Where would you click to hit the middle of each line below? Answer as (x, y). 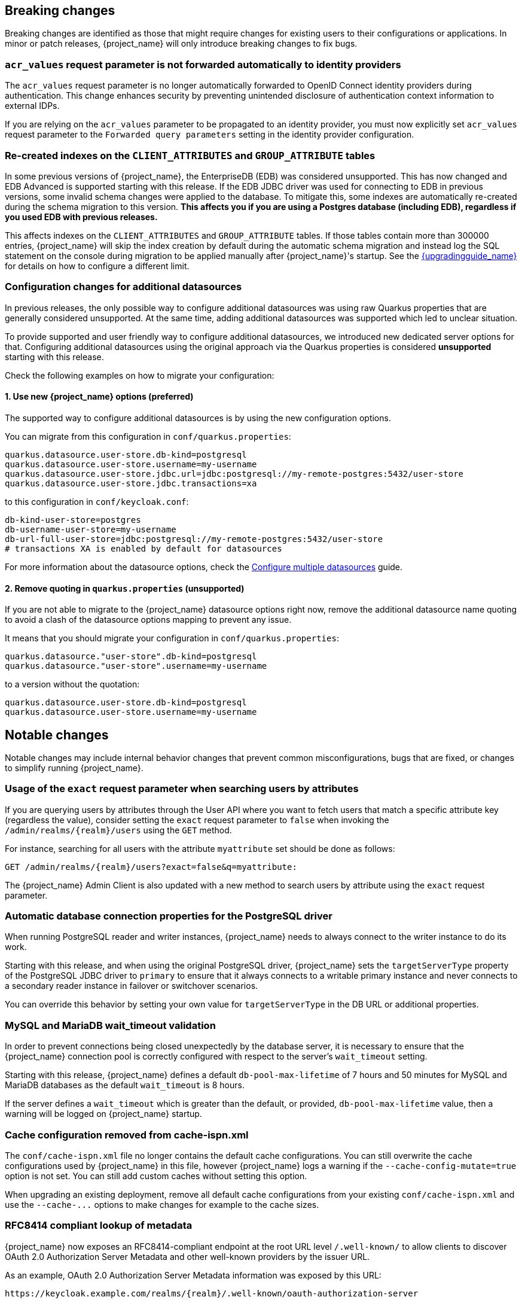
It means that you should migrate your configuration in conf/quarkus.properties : (172, 638)
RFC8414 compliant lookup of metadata (99, 1226)
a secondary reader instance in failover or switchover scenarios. (132, 986)
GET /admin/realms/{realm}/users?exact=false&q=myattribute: (151, 867)
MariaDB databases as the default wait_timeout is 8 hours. (125, 1085)
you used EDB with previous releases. (81, 217)
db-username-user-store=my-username (91, 529)
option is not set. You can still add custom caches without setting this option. (156, 1176)
